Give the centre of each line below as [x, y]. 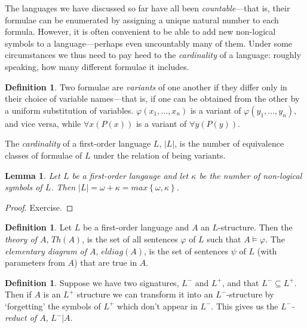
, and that [241, 282]
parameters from [35, 262]
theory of [21, 239]
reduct [16, 318]
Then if [18, 294]
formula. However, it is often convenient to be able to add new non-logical [140, 31]
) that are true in [106, 262]
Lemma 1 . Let [33, 175]
